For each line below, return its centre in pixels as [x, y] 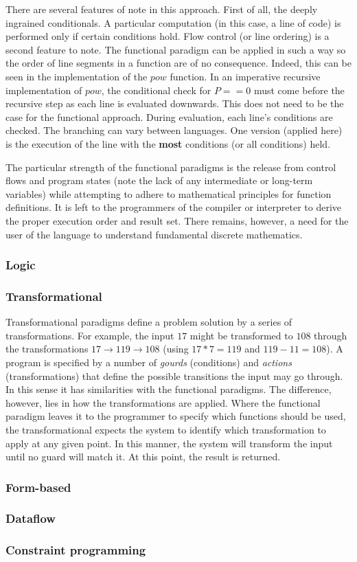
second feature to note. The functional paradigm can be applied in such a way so [176, 49]
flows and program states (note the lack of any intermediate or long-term [159, 180]
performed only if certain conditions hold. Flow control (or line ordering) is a [168, 36]
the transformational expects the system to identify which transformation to [166, 429]
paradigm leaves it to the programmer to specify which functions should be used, [176, 416]
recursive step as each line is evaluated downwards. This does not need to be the [175, 103]
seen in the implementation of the [77, 76]
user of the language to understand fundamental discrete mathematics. [154, 234]
